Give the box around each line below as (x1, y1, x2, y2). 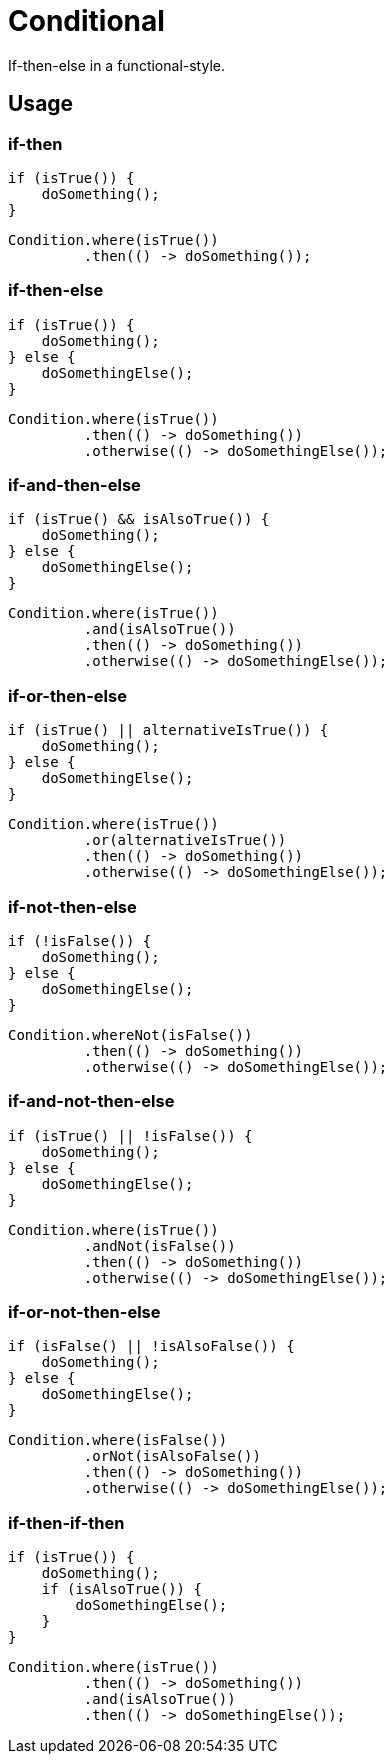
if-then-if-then (8, 1512, 125, 1533)
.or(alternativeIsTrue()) (83, 832, 287, 849)
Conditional (8, 4, 165, 38)
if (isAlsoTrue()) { (41, 1581, 202, 1598)
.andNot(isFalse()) (83, 1237, 236, 1254)
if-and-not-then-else (8, 1091, 175, 1112)
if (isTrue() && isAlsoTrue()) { (8, 511, 270, 528)
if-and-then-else (8, 475, 141, 496)
